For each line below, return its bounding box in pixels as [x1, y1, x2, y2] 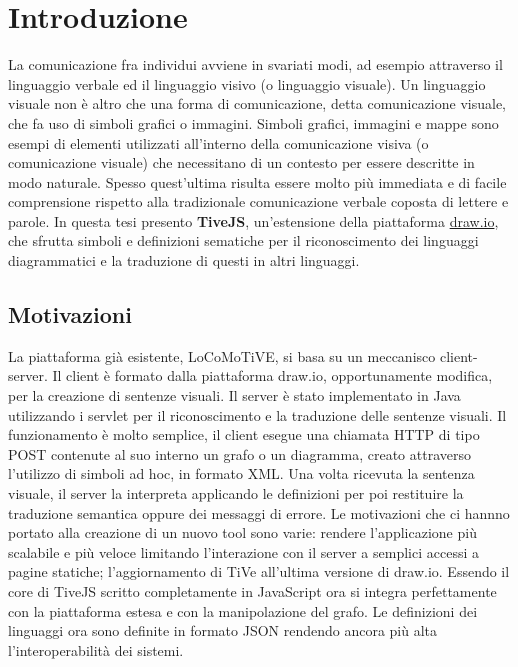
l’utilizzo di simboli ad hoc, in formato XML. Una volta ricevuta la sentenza [8, 463, 475, 484]
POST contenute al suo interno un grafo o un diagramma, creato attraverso [8, 443, 471, 464]
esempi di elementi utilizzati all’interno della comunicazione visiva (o [8, 132, 429, 153]
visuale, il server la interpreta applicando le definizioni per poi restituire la [8, 483, 464, 504]
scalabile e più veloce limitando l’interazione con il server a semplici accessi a [8, 541, 479, 562]
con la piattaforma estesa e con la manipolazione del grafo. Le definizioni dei [8, 600, 478, 621]
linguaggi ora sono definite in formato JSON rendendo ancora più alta [8, 620, 438, 641]
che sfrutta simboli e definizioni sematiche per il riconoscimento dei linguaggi [8, 230, 479, 251]
